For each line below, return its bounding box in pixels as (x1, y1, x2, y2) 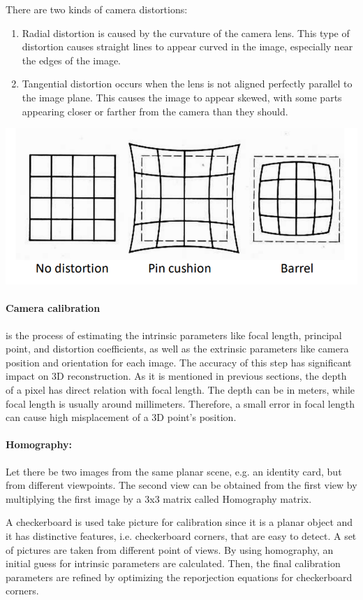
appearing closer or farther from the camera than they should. (22, 103, 288, 118)
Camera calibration (6, 301, 101, 315)
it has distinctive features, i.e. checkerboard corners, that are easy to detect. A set (6, 529, 357, 543)
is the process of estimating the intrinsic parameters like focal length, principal (6, 327, 342, 342)
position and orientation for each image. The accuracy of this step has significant (6, 355, 352, 369)
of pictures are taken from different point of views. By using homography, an (6, 542, 334, 557)
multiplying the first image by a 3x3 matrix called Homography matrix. (6, 491, 312, 506)
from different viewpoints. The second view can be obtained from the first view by (6, 478, 357, 492)
